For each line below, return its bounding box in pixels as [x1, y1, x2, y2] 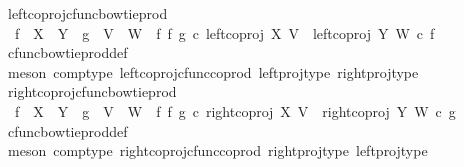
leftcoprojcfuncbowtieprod [7, 3, 168, 23]
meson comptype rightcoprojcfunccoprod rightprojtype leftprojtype [7, 140, 428, 161]
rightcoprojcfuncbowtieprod [7, 81, 177, 102]
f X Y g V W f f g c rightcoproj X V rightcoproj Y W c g [14, 100, 456, 121]
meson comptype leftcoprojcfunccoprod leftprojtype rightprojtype [7, 61, 419, 82]
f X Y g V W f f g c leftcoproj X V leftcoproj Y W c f [14, 22, 435, 43]
